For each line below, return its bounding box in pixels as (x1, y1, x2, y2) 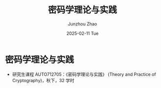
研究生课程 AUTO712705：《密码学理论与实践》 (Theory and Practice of (12, 71, 156, 77)
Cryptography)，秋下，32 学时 (12, 77, 75, 83)
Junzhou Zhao (68, 21, 97, 27)
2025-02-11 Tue (66, 30, 99, 36)
